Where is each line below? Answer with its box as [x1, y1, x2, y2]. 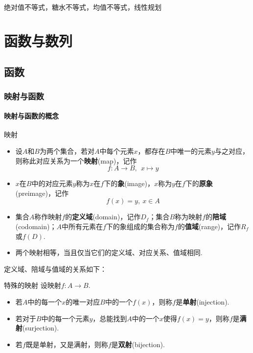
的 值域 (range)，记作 [178, 221, 241, 231]
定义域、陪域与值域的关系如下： [4, 263, 107, 274]
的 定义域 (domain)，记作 [65, 212, 141, 222]
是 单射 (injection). [176, 296, 230, 306]
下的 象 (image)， [104, 178, 154, 188]
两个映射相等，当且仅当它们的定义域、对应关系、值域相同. [15, 247, 203, 258]
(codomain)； [15, 221, 57, 231]
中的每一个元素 [41, 313, 90, 323]
